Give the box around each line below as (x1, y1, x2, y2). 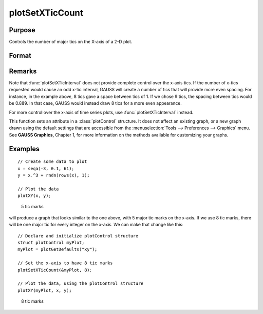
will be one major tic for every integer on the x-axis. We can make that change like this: (9, 222, 184, 228)
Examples (9, 144, 40, 153)
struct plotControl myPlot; (18, 240, 85, 246)
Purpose (9, 26, 36, 34)
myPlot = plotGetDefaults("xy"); (18, 247, 97, 252)
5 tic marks (21, 204, 44, 210)
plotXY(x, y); (18, 193, 51, 198)
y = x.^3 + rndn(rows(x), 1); (18, 172, 90, 178)
